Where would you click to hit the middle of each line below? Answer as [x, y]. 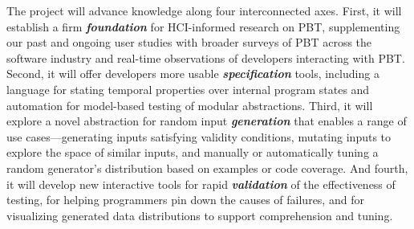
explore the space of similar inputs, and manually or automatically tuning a [193, 152]
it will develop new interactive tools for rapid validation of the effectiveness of [201, 184]
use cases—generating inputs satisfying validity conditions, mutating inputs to [199, 136]
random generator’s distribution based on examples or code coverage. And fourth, [207, 168]
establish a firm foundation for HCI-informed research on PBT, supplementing [203, 26]
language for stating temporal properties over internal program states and [188, 89]
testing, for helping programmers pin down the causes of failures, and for [185, 200]
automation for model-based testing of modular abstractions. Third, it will [190, 105]
